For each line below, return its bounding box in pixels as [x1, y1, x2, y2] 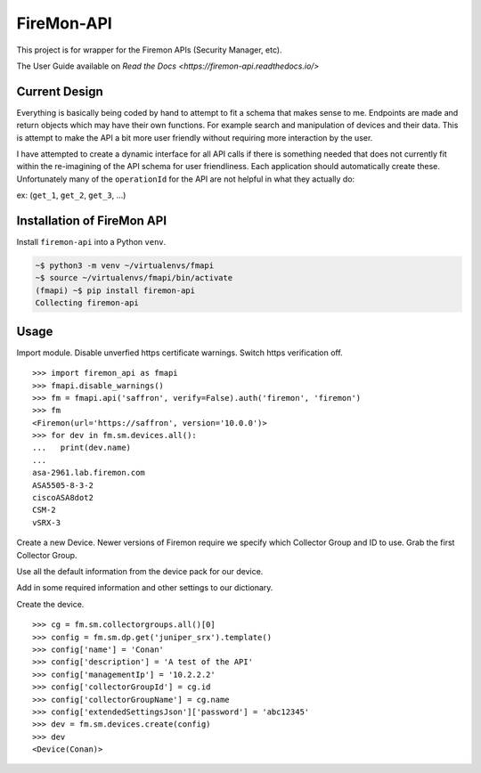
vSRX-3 [32, 517, 61, 527]
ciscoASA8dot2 [32, 492, 94, 503]
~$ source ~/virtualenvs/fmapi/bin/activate [35, 273, 233, 283]
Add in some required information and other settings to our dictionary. [16, 582, 273, 593]
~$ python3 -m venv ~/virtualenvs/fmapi [35, 261, 214, 271]
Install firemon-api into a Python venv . [16, 237, 167, 248]
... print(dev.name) [32, 443, 132, 453]
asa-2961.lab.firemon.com [32, 468, 146, 478]
